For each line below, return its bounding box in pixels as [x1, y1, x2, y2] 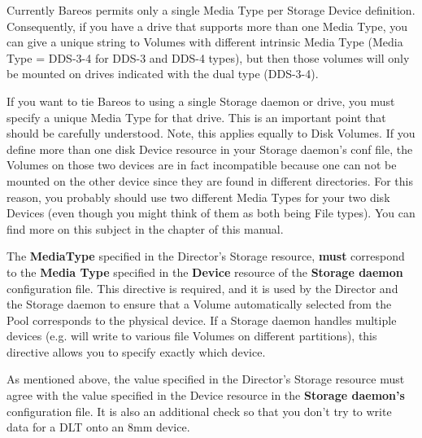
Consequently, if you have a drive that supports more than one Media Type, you [7, 17, 408, 34]
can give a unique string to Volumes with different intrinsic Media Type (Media [7, 33, 403, 50]
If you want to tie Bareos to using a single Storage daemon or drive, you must [7, 92, 395, 109]
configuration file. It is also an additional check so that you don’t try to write [7, 402, 392, 419]
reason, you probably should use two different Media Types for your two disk [7, 188, 390, 205]
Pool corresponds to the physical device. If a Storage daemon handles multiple [7, 311, 397, 328]
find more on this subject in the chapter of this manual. [7, 220, 284, 237]
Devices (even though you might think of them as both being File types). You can [7, 204, 415, 221]
